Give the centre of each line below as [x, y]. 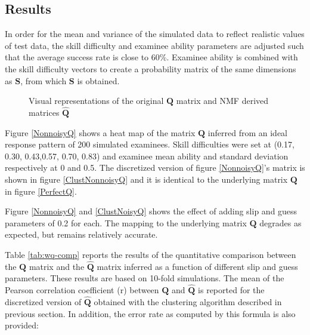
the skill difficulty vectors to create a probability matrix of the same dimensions [151, 68]
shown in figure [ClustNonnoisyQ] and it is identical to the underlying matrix [146, 179]
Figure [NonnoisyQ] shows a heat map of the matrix [100, 132]
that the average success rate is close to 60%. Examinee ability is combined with [151, 57]
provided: [22, 325]
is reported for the [231, 290]
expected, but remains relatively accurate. [81, 234]
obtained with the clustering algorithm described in [188, 301]
